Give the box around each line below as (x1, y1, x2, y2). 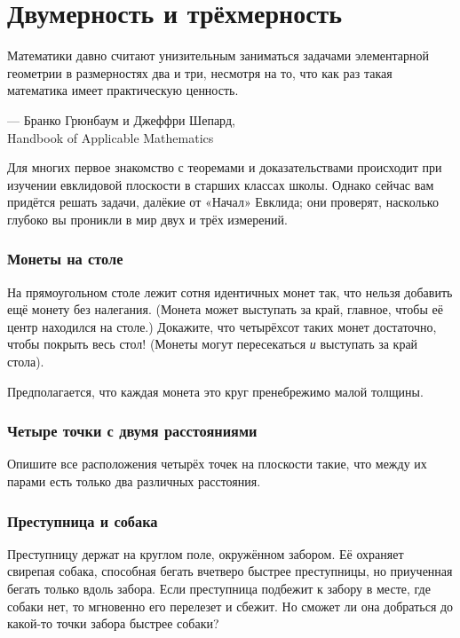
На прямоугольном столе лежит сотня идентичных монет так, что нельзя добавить (7, 282, 453, 301)
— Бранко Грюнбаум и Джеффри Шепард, (7, 110, 235, 129)
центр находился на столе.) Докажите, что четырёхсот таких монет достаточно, (7, 317, 437, 335)
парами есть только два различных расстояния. (7, 472, 261, 491)
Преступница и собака (7, 509, 158, 532)
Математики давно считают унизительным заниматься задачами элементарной (7, 46, 430, 65)
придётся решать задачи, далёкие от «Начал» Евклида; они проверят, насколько (7, 193, 439, 211)
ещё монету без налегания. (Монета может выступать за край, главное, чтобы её (7, 300, 443, 319)
